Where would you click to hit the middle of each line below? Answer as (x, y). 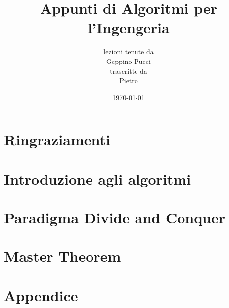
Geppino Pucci (129, 61)
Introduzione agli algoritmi (98, 178)
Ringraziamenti (57, 140)
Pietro (129, 81)
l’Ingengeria (129, 28)
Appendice (41, 295)
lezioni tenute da (129, 51)
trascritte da (129, 71)
